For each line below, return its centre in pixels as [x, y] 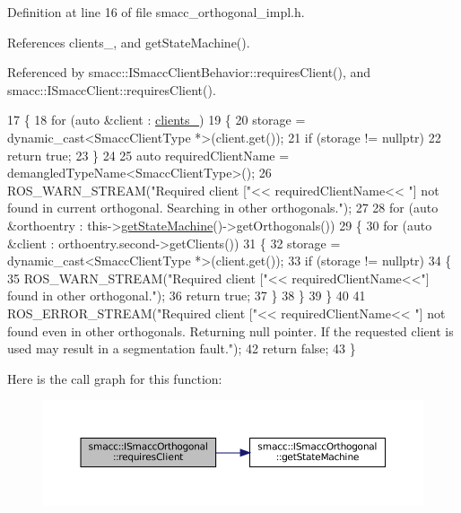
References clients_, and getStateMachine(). [129, 42]
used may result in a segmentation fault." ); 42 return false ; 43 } [182, 348]
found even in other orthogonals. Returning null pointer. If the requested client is [230, 330]
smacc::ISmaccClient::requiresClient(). [112, 89]
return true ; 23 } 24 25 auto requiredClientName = [148, 155]
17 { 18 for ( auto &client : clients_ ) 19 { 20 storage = [157, 120]
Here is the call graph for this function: [115, 378]
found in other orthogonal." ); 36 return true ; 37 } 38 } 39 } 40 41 [187, 296]
